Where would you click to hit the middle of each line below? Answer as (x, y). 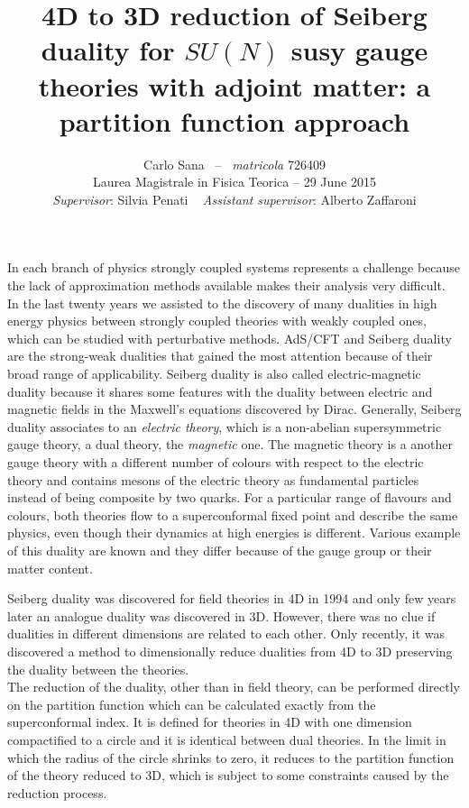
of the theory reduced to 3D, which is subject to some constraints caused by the (228, 775)
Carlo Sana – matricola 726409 (234, 164)
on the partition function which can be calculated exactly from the (192, 704)
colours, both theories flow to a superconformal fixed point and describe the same (233, 514)
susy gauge (359, 50)
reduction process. (57, 792)
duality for (108, 50)
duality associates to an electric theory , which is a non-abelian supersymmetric (225, 426)
